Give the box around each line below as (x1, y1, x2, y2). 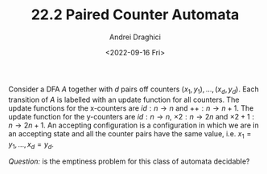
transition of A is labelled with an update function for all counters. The (8, 95, 240, 104)
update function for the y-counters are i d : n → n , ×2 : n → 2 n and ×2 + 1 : (8, 111, 255, 121)
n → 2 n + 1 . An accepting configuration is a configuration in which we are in (8, 120, 260, 130)
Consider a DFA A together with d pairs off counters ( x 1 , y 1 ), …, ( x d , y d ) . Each (8, 84, 259, 95)
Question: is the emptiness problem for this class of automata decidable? (8, 156, 251, 166)
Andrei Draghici (109, 32, 161, 42)
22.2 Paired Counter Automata (31, 6, 240, 24)
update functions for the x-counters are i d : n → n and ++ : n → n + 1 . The (8, 103, 254, 113)
